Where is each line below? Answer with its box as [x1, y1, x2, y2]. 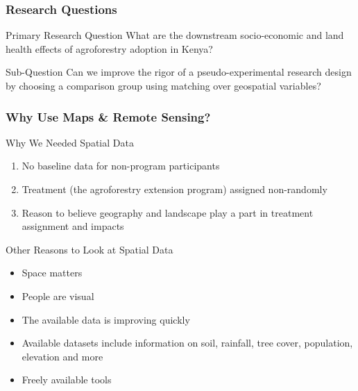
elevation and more [22, 349, 103, 363]
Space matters [22, 265, 83, 280]
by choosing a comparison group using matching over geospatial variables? [6, 78, 321, 92]
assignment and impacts [22, 219, 124, 233]
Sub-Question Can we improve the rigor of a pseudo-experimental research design [6, 65, 352, 79]
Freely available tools [22, 372, 112, 387]
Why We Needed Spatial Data [6, 135, 134, 149]
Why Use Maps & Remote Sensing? [6, 108, 211, 125]
